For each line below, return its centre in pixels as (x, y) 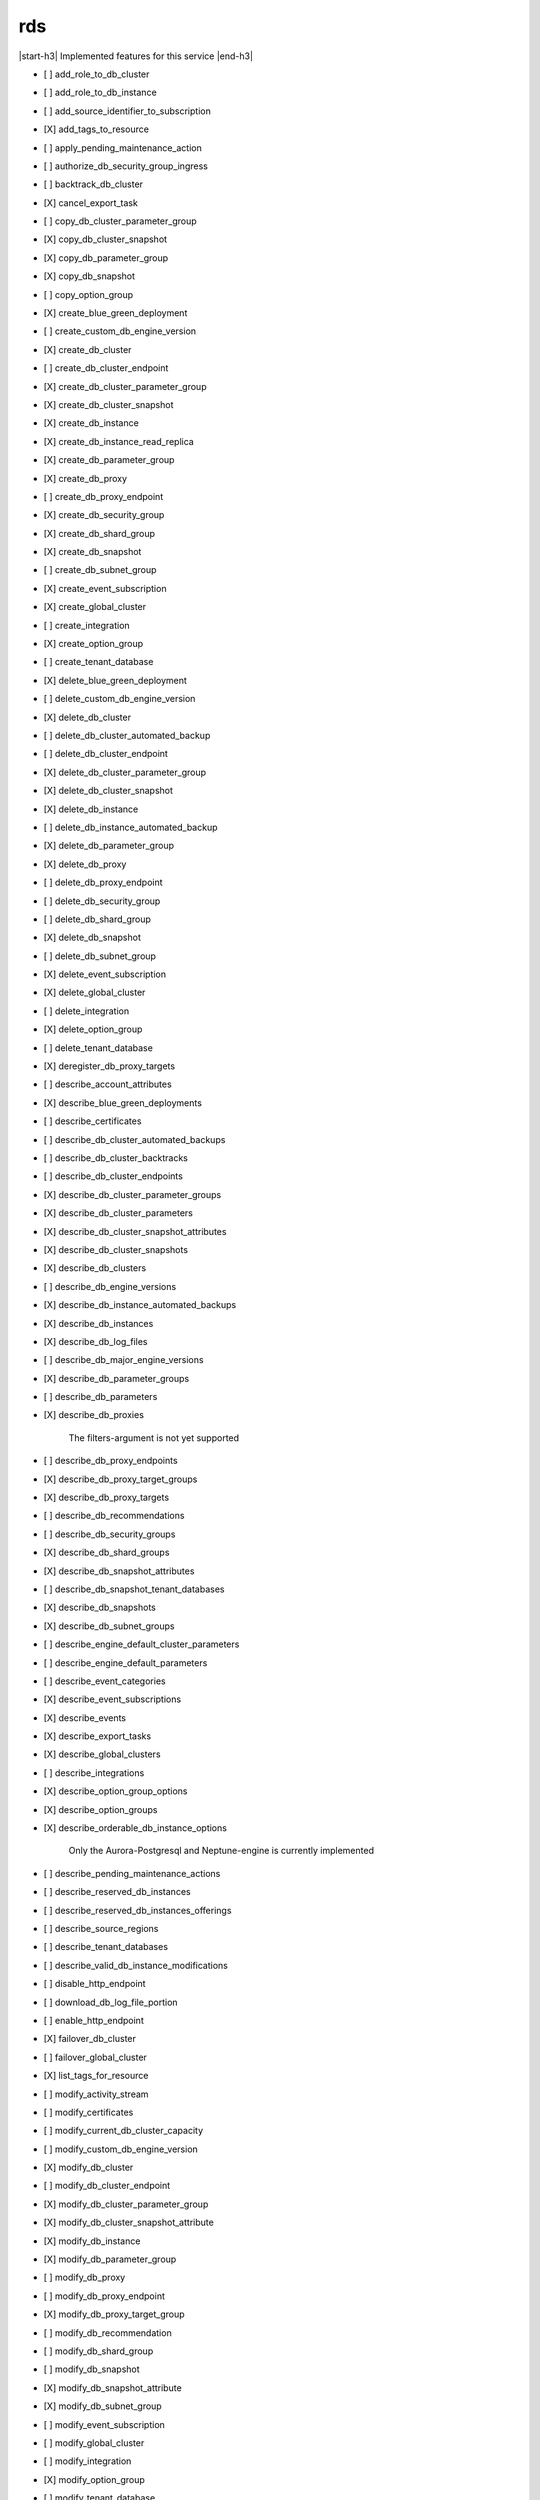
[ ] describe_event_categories (104, 1681)
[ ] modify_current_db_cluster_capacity (123, 2131)
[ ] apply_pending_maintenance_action (122, 147)
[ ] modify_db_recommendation (107, 2332)
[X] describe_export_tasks (97, 1736)
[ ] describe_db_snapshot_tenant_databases (134, 1589)
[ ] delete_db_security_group (102, 901)
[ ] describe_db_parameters (100, 1397)
